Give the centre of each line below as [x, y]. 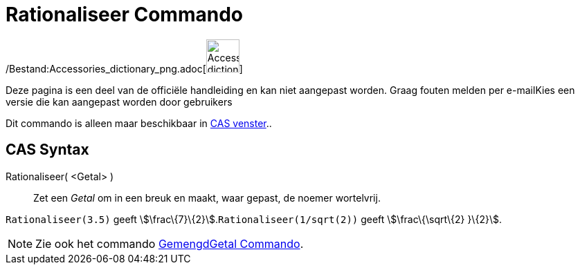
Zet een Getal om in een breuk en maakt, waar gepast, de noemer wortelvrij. [207, 197]
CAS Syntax [47, 150]
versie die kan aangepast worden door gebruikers [119, 102]
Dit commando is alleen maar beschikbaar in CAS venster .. [139, 123]
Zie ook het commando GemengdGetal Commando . [170, 243]
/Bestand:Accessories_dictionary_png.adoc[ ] [124, 68]
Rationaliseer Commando [124, 15]
